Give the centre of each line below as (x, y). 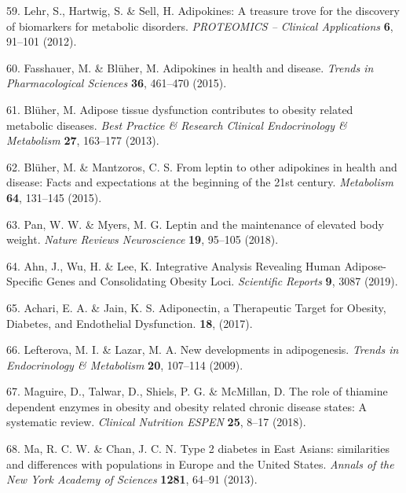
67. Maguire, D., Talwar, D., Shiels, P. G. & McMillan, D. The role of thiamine (197, 391)
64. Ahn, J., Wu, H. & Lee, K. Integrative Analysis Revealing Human (174, 265)
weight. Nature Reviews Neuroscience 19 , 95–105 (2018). (143, 239)
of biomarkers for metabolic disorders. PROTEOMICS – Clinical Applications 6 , (200, 26)
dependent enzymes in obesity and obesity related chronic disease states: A (187, 406)
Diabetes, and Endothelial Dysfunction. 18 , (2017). (130, 323)
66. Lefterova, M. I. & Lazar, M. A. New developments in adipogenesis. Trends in (203, 350)
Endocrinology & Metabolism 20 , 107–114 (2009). (125, 364)
